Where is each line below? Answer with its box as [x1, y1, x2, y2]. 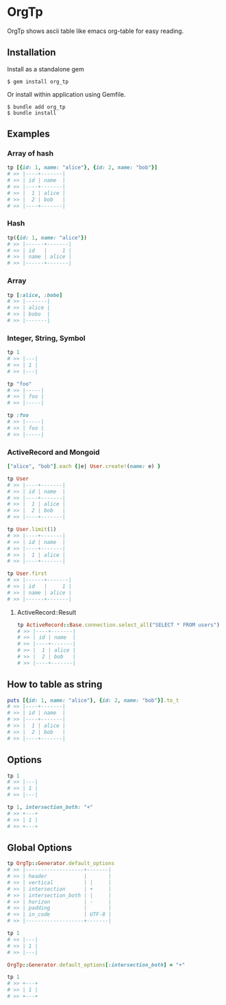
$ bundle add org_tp [7, 104, 66, 110]
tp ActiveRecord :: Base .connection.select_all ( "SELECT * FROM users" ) [16, 622, 221, 628]
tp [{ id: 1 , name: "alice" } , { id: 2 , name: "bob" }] [7, 164, 158, 172]
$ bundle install [7, 109, 57, 117]
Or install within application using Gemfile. [7, 90, 126, 98]
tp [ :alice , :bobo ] [7, 292, 63, 298]
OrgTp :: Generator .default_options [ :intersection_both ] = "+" [7, 961, 186, 968]
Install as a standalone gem [7, 64, 84, 73]
